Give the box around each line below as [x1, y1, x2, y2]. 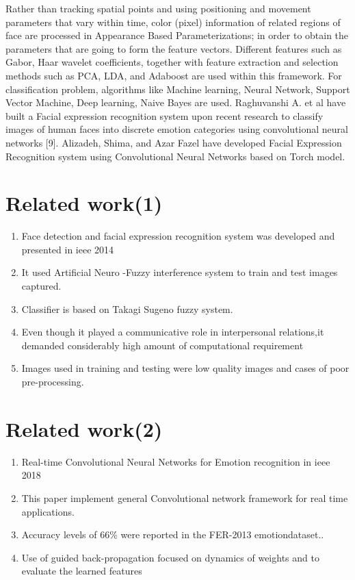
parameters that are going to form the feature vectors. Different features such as [5, 41, 342, 55]
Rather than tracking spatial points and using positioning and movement [5, 1, 311, 15]
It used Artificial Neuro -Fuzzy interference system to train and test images [21, 265, 338, 279]
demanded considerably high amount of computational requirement [21, 338, 304, 352]
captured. [21, 279, 62, 293]
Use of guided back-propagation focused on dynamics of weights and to [21, 550, 319, 564]
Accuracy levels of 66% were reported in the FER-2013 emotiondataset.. [21, 527, 324, 542]
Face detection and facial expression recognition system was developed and [21, 229, 335, 243]
